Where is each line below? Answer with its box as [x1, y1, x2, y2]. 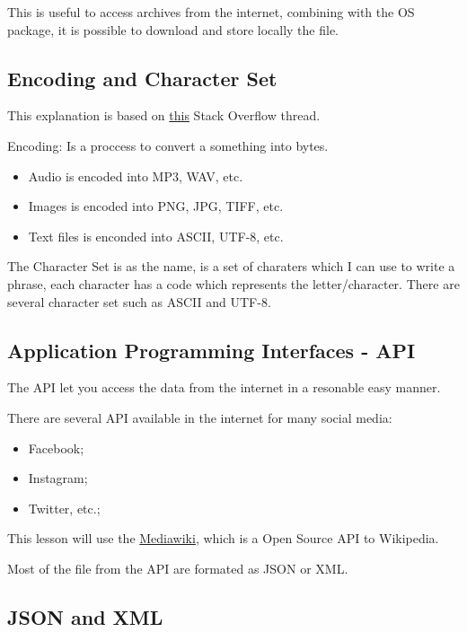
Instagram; [28, 469, 88, 487]
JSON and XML [7, 602, 163, 630]
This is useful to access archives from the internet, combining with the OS [7, 3, 415, 21]
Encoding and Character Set [7, 64, 278, 92]
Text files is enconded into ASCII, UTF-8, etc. [28, 226, 284, 245]
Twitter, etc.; [28, 498, 101, 517]
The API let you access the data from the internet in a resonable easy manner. [7, 378, 441, 397]
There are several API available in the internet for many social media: [7, 408, 392, 426]
